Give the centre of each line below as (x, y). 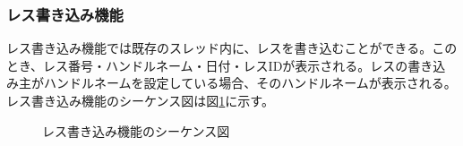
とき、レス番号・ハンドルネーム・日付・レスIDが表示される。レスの (207, 65)
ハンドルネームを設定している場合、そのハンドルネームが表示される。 (250, 83)
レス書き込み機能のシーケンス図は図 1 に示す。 (140, 100)
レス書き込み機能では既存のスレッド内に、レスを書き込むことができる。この (232, 48)
